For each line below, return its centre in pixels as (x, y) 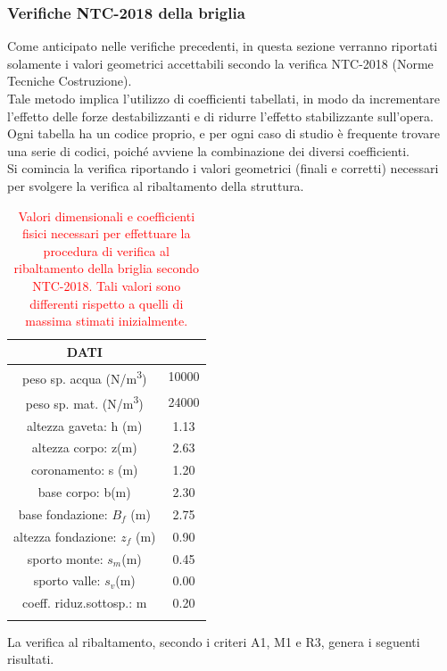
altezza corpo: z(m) (84, 447)
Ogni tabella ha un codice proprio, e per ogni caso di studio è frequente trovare (223, 133)
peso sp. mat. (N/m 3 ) (84, 402)
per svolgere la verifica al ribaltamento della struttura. (156, 185)
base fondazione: (63, 514)
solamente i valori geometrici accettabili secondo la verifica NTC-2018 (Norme (220, 63)
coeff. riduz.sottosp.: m (85, 603)
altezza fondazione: (65, 536)
